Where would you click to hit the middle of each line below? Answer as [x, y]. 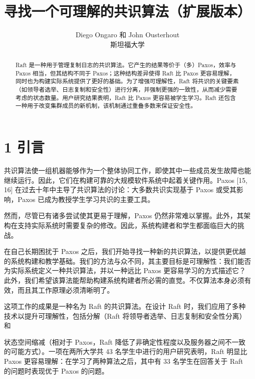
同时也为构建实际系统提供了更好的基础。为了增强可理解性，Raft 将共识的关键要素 [127, 81]
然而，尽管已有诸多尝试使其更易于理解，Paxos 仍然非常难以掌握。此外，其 [124, 215]
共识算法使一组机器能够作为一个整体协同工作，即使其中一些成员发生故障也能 [127, 170]
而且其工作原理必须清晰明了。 [65, 290]
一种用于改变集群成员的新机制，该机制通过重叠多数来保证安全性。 [106, 106]
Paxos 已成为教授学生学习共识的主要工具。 [86, 199]
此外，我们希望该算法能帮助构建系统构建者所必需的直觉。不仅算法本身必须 [124, 280]
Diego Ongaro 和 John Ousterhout [127, 35]
